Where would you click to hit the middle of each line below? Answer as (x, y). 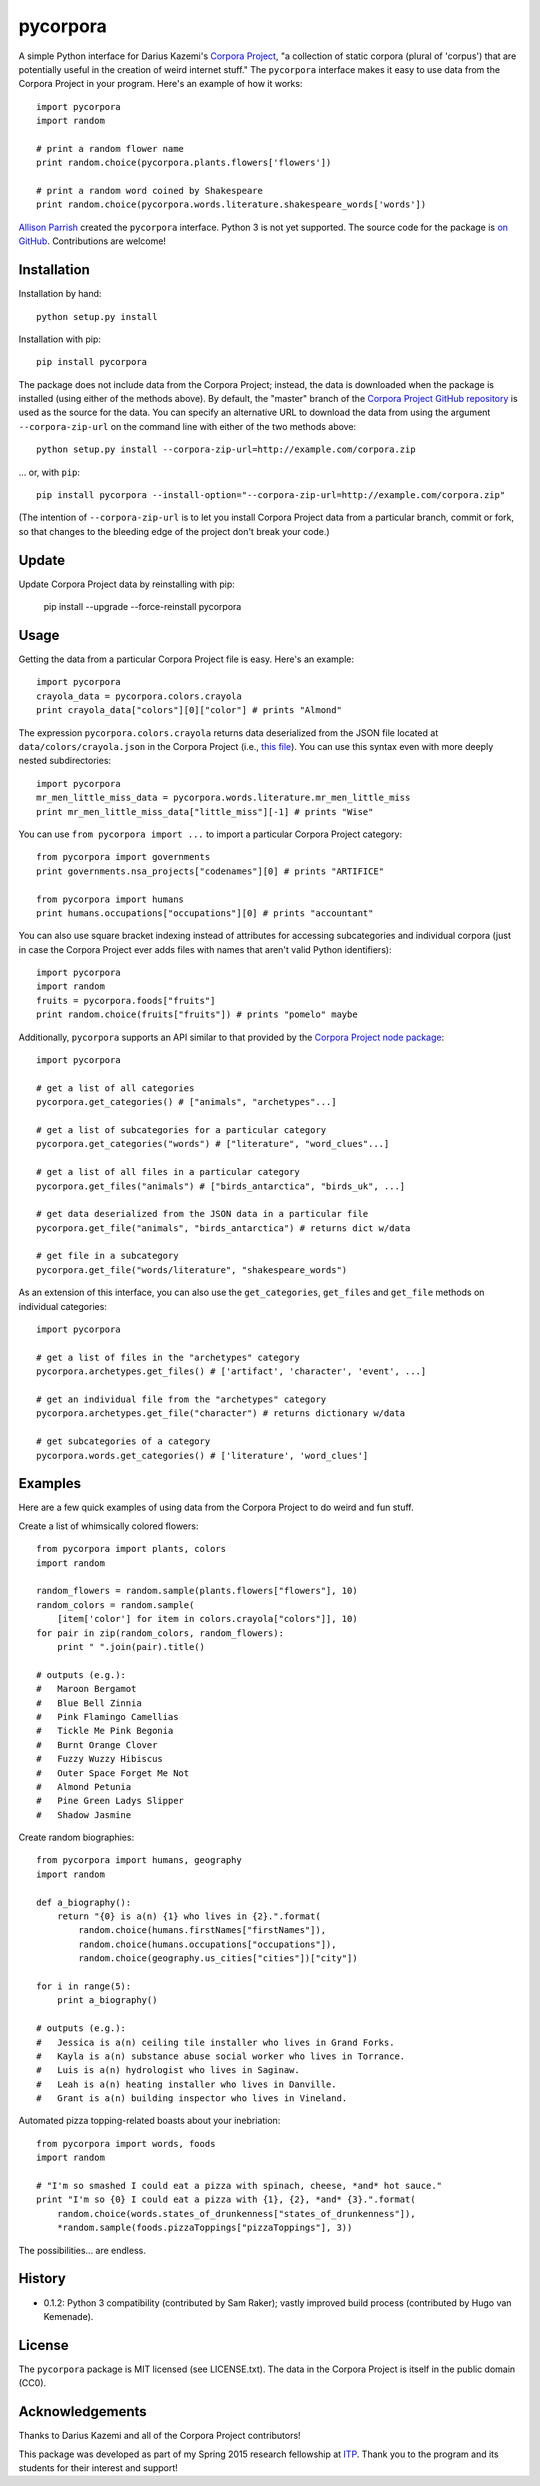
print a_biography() (107, 2000)
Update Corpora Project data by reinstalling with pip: (126, 584)
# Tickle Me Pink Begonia (105, 1731)
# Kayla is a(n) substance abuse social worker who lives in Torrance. (221, 2056)
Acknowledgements (82, 2411)
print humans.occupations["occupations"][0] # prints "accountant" (205, 913)
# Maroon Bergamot (86, 1689)
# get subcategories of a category (123, 1441)
